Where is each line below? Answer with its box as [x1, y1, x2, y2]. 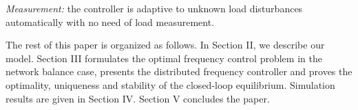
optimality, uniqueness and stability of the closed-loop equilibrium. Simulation [6, 77, 335, 92]
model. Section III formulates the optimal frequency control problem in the [6, 51, 322, 65]
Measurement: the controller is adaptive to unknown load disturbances [6, 1, 303, 15]
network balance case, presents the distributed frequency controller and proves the [6, 64, 352, 79]
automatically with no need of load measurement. [6, 14, 215, 29]
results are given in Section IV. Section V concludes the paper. [6, 91, 270, 105]
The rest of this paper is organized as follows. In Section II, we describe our [6, 38, 325, 52]
